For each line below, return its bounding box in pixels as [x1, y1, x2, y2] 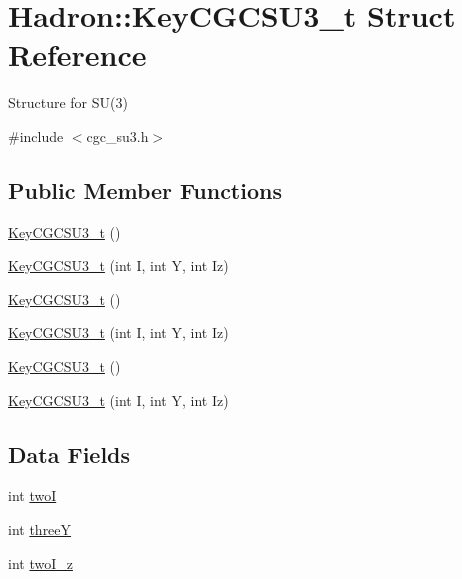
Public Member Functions [8, 174, 282, 205]
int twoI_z [8, 552, 73, 573]
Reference [8, 34, 147, 75]
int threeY [8, 519, 72, 540]
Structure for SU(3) [8, 92, 128, 113]
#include [8, 125, 64, 146]
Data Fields [8, 438, 131, 469]
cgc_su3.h [86, 125, 149, 146]
